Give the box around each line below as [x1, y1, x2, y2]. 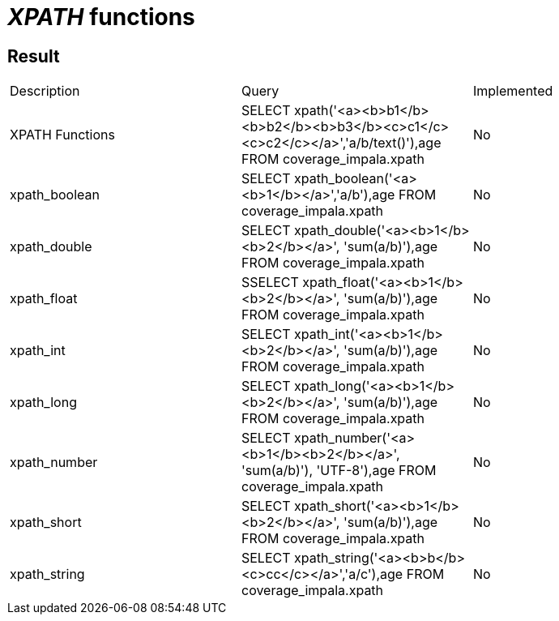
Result [7, 45, 60, 66]
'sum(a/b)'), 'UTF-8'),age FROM [241, 462, 437, 479]
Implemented [472, 83, 553, 100]
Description [10, 83, 80, 100]
